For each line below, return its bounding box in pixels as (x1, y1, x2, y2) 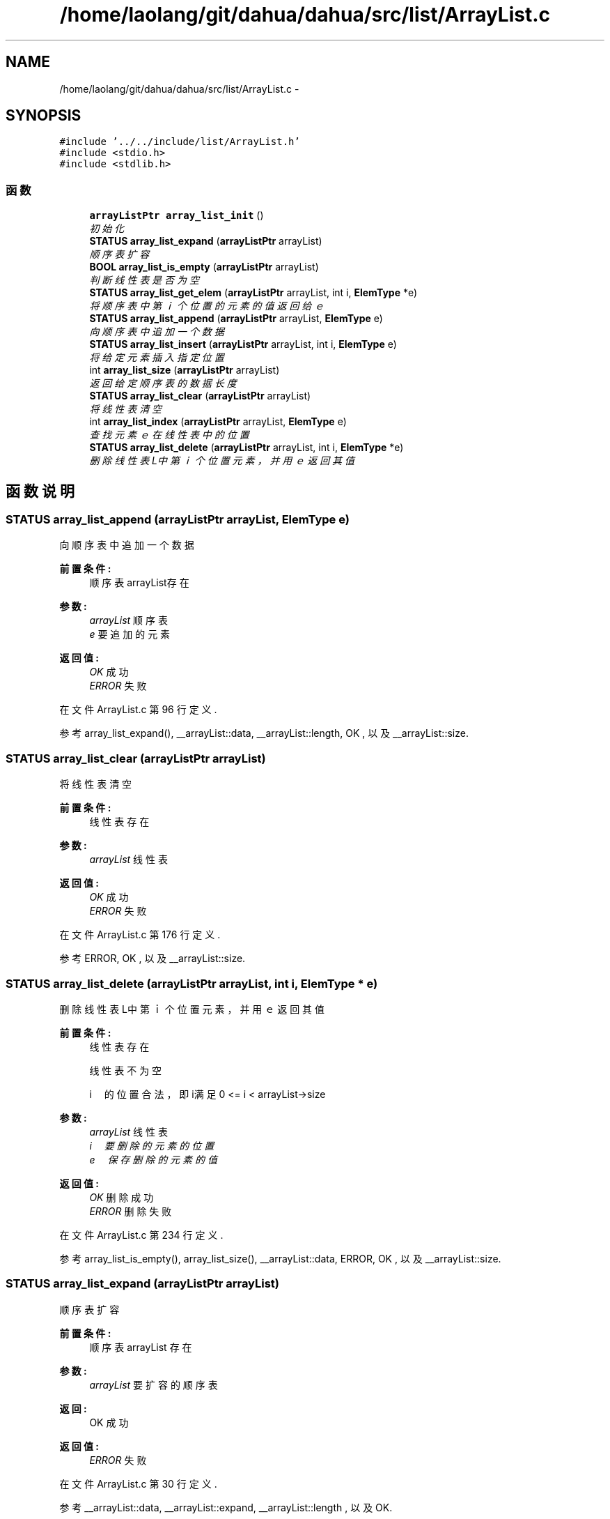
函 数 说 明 (6, 482, 75, 500)
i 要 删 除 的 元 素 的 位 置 (89, 1139, 214, 1152)
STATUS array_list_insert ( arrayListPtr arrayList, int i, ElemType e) (89, 338, 397, 351)
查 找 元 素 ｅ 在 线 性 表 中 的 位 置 (89, 429, 249, 441)
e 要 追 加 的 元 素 (89, 628, 171, 641)
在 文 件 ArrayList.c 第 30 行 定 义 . (59, 1477, 217, 1490)
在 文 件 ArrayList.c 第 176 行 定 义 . (59, 929, 221, 941)
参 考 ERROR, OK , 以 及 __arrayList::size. (59, 952, 246, 965)
